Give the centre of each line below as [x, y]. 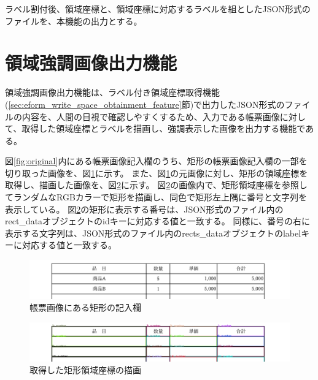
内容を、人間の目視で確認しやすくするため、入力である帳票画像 [151, 116]
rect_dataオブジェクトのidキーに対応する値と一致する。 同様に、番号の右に [158, 221]
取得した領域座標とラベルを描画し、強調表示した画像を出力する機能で [164, 128]
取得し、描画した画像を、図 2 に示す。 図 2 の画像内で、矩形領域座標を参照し [156, 185]
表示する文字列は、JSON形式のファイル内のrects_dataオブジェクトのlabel [153, 233]
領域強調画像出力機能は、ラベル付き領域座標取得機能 [112, 92]
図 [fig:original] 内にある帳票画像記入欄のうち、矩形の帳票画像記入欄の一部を [156, 161]
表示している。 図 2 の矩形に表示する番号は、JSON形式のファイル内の [144, 209]
